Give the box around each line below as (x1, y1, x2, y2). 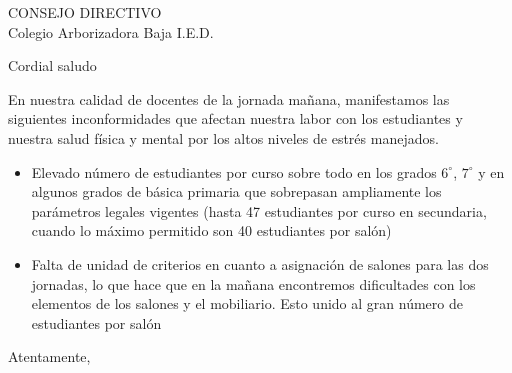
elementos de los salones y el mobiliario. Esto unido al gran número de (31, 293, 463, 314)
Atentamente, (8, 346, 91, 367)
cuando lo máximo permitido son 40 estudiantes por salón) (31, 220, 392, 241)
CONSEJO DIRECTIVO (8, 2, 162, 22)
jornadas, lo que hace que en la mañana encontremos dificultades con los (31, 273, 476, 294)
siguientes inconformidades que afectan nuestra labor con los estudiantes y (8, 108, 463, 129)
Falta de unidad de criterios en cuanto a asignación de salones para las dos (31, 253, 489, 274)
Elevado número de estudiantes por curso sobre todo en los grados (31, 161, 437, 182)
